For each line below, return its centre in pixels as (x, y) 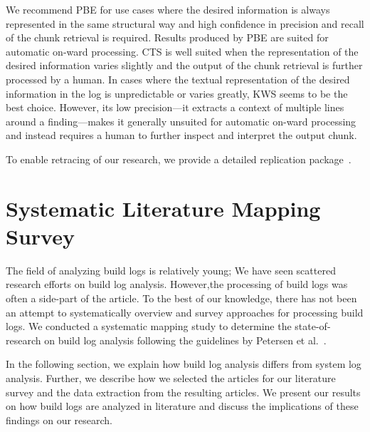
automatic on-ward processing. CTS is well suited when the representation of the (182, 51)
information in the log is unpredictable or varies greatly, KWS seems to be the (177, 93)
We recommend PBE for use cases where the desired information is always (168, 9)
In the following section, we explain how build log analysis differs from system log (184, 364)
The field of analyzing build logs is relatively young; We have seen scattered (171, 270)
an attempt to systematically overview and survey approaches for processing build (185, 312)
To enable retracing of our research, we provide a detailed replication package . (179, 159)
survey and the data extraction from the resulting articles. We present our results (183, 392)
